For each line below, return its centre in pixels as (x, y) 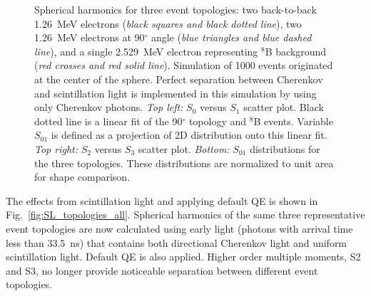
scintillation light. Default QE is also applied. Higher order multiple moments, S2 (183, 257)
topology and (218, 121)
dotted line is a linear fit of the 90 (108, 121)
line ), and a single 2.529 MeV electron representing (146, 51)
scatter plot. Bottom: (184, 148)
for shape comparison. (82, 177)
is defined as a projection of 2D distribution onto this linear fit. (189, 135)
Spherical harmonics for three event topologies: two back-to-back (176, 9)
